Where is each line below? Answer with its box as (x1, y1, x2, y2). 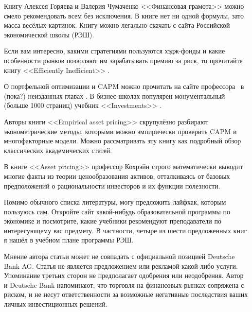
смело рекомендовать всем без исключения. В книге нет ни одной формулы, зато (4, 10, 244, 20)
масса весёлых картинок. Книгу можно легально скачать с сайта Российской (4, 20, 230, 30)
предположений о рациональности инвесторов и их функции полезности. (4, 180, 220, 191)
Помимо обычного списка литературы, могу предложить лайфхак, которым (4, 197, 226, 207)
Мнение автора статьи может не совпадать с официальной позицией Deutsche (4, 251, 235, 261)
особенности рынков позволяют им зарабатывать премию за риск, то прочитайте (4, 55, 243, 65)
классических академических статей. (4, 145, 112, 155)
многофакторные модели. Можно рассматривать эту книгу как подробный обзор (4, 136, 241, 146)
